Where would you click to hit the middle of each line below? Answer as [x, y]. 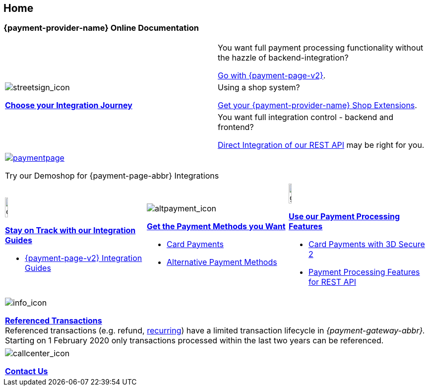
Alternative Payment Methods [222, 262]
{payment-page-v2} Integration [84, 258]
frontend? [236, 127]
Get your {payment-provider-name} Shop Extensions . [317, 105]
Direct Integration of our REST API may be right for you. [321, 145]
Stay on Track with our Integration [70, 230]
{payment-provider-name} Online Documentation [101, 28]
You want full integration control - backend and [306, 117]
